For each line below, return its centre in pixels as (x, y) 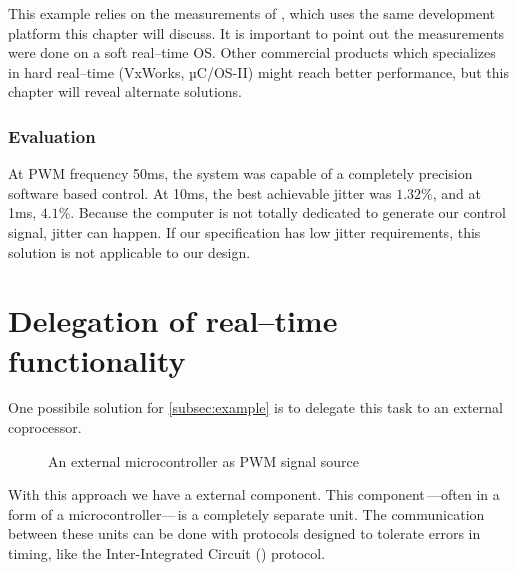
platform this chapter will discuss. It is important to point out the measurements (256, 32)
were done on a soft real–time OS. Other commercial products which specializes (252, 52)
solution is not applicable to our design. (129, 251)
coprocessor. (45, 427)
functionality (97, 359)
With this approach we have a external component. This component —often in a (254, 494)
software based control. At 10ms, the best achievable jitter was (200, 192)
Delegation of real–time (173, 320)
